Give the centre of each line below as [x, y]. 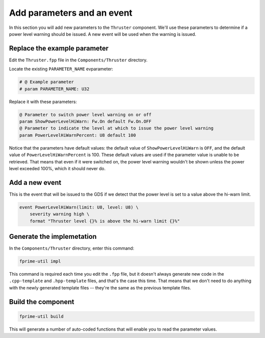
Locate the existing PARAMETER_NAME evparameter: [61, 69]
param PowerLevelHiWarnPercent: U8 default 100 [78, 135]
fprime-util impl [40, 261]
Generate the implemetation [53, 236]
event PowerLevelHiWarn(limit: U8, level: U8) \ [79, 207]
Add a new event [35, 182]
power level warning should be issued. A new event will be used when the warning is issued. [103, 34]
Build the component [42, 302]
